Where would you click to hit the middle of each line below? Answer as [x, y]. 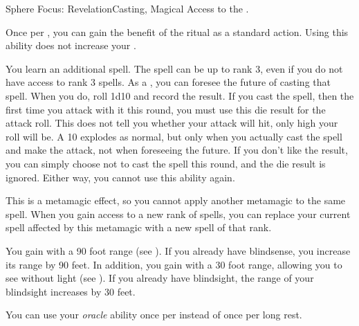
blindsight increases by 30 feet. [71, 291]
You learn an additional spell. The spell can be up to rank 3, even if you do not [174, 68]
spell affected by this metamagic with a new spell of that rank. [139, 227]
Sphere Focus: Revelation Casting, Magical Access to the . [127, 8]
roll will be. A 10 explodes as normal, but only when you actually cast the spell [174, 136]
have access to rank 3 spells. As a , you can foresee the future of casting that [168, 82]
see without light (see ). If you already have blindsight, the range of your [160, 278]
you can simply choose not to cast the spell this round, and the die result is [166, 163]
